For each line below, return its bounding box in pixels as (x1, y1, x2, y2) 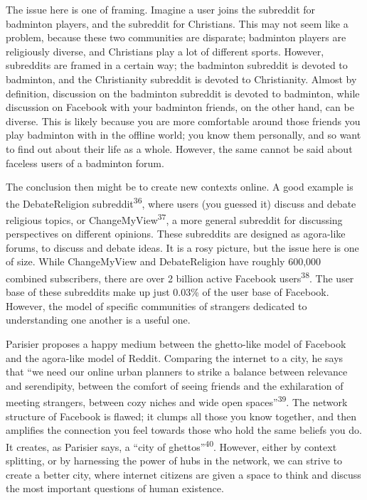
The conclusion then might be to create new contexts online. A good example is (6, 179, 353, 194)
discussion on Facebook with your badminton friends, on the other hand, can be (6, 100, 354, 115)
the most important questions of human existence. (6, 481, 224, 496)
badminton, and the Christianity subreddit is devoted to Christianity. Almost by (6, 71, 357, 86)
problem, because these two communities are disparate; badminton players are (6, 30, 346, 45)
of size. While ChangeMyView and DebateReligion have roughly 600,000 (6, 254, 321, 269)
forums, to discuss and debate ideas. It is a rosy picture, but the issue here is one (6, 240, 359, 255)
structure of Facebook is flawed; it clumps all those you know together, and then (6, 408, 356, 423)
